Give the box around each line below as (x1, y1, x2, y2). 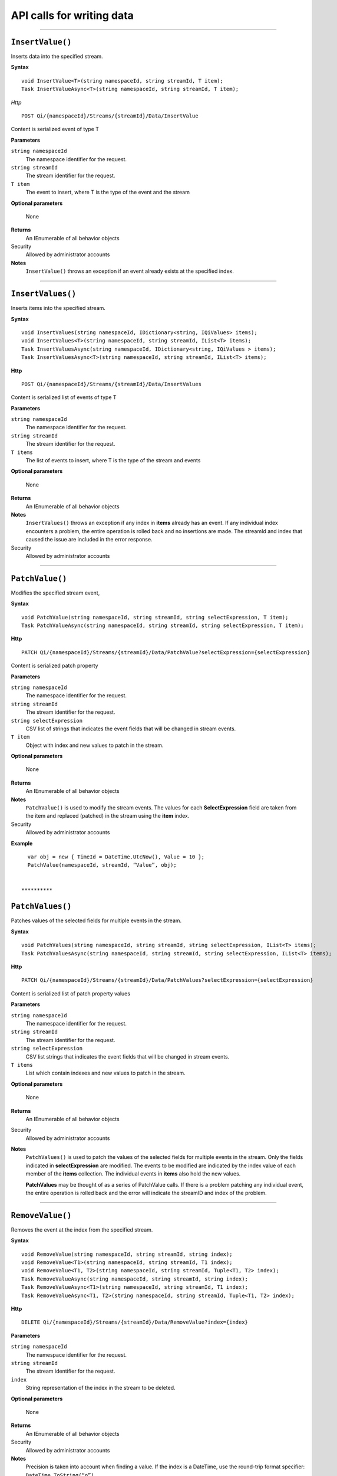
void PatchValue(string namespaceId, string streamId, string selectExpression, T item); (21, 614, 289, 621)
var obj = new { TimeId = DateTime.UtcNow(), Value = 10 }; (27, 854, 205, 860)
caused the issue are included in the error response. (25, 536, 153, 543)
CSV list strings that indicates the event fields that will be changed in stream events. (25, 1053, 230, 1060)
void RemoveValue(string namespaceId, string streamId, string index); (21, 1250, 233, 1258)
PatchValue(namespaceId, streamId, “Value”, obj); (27, 862, 177, 868)
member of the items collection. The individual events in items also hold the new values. (25, 1170, 241, 1177)
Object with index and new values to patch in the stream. (25, 742, 164, 749)
